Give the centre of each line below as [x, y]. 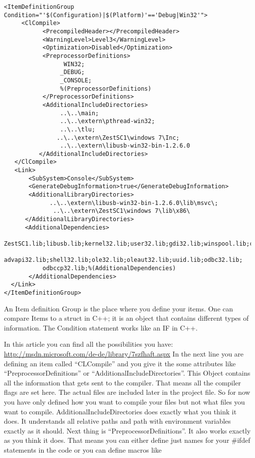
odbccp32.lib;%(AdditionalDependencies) [109, 268]
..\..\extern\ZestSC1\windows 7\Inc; [118, 138]
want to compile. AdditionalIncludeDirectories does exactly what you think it [120, 411]
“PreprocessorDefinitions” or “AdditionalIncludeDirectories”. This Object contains [127, 373]
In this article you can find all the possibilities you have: [89, 344]
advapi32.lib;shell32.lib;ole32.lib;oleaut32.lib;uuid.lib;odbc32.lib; [123, 260]
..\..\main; [79, 113]
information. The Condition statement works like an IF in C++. [101, 327]
